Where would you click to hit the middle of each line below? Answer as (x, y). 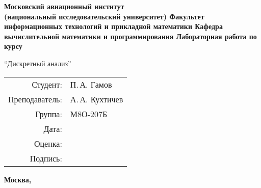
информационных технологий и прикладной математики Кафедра (113, 26)
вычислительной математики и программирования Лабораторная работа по (130, 36)
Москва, (18, 179)
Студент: (47, 84)
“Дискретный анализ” (38, 63)
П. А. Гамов (91, 84)
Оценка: (48, 143)
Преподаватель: (35, 99)
